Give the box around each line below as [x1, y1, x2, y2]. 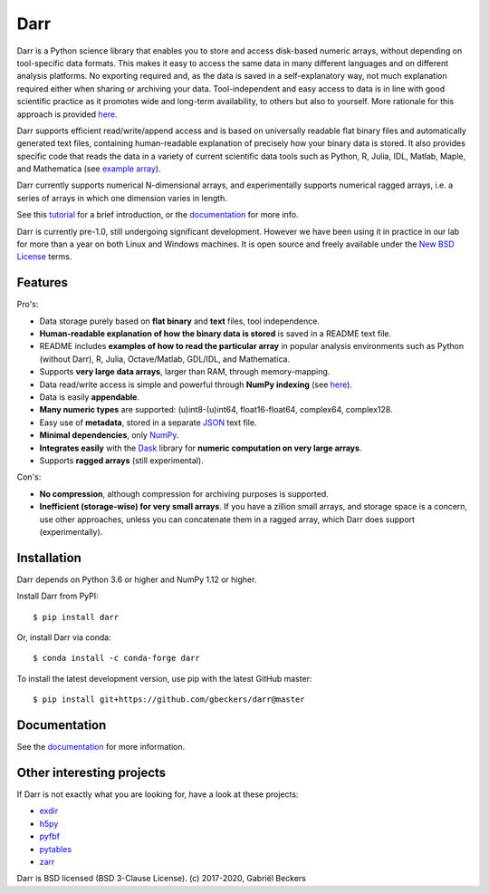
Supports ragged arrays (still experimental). [39, 455, 204, 466]
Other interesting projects [16, 764, 167, 780]
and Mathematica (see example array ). [16, 163, 161, 174]
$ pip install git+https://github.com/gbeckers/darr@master [33, 695, 305, 705]
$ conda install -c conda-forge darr [33, 653, 201, 664]
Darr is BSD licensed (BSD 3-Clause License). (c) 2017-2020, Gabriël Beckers [16, 873, 307, 884]
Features [16, 275, 68, 290]
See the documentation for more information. [16, 742, 186, 753]
